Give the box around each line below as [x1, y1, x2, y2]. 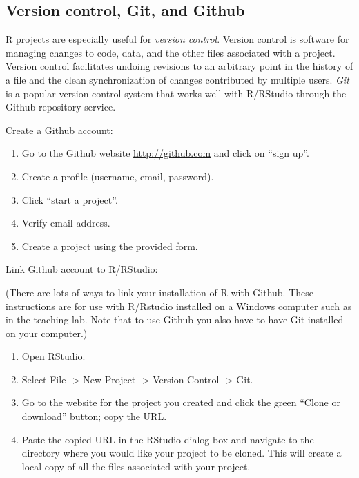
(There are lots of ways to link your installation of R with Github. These [6, 285, 313, 299]
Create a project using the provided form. [21, 238, 198, 253]
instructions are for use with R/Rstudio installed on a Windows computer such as [6, 298, 352, 313]
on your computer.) [6, 325, 88, 340]
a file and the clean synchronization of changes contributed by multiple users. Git [6, 72, 349, 86]
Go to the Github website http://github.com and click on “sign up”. [21, 146, 309, 160]
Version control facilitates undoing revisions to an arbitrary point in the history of [6, 59, 353, 73]
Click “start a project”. [21, 192, 118, 207]
